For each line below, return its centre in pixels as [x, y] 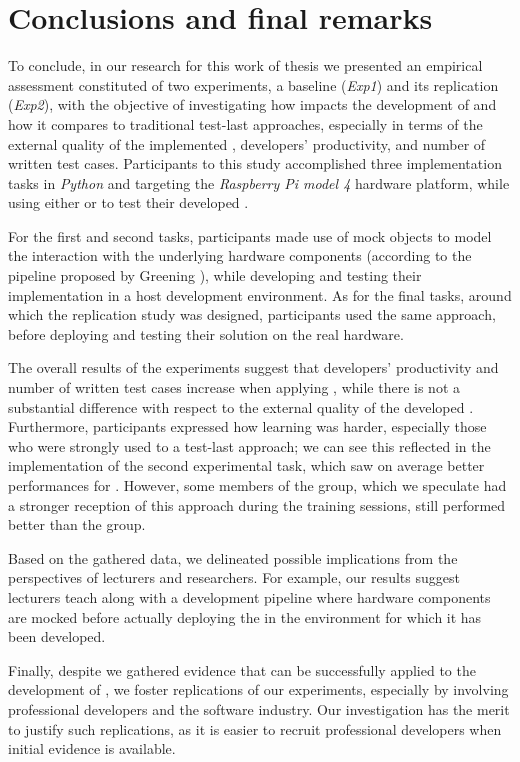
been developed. [57, 636]
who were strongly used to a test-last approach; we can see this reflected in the [249, 445]
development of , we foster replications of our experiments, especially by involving [258, 689]
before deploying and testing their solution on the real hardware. [206, 333]
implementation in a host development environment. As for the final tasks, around [260, 294]
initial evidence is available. [92, 748]
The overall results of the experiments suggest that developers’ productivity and [253, 367]
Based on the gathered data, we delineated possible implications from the [233, 557]
